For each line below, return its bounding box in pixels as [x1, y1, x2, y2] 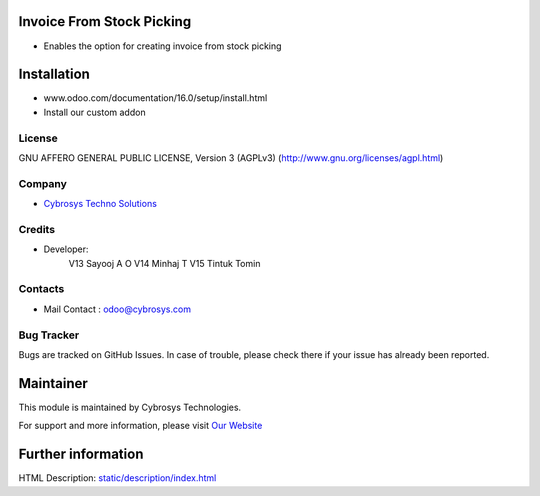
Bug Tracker [18, 328, 80, 342]
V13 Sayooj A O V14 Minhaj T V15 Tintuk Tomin [68, 257, 261, 269]
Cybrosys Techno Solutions [43, 198, 157, 210]
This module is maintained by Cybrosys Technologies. [18, 401, 242, 413]
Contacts [18, 282, 65, 296]
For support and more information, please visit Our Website [18, 420, 263, 432]
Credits [18, 222, 55, 236]
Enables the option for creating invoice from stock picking [43, 40, 282, 52]
